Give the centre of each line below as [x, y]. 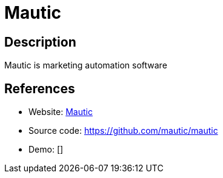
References [40, 88]
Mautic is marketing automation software [86, 65]
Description [40, 42]
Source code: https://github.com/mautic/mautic [123, 131]
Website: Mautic [61, 112]
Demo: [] [46, 150]
